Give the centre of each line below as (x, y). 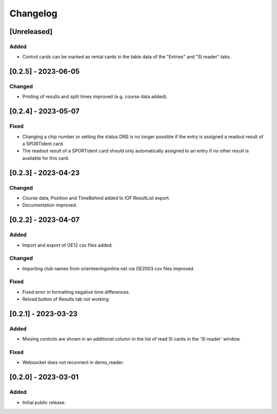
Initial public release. (44, 402)
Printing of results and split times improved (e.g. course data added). (95, 97)
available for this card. (46, 158)
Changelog (33, 13)
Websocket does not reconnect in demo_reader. (73, 363)
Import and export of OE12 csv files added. (67, 245)
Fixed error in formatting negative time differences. (76, 292)
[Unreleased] (31, 32)
